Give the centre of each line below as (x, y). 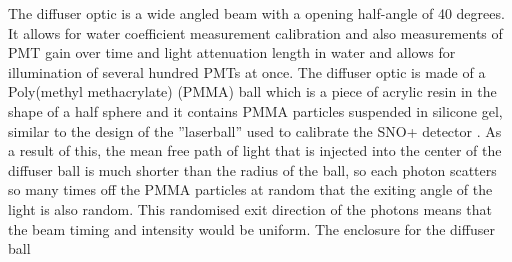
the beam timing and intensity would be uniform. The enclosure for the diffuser (251, 228)
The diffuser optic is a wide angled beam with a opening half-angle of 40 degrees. (256, 13)
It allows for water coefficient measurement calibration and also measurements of (255, 32)
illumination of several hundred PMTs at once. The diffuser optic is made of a (247, 71)
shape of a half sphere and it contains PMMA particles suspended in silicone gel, (255, 110)
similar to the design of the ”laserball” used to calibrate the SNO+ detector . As (255, 130)
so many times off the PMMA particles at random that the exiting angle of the (250, 189)
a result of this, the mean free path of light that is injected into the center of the (255, 150)
